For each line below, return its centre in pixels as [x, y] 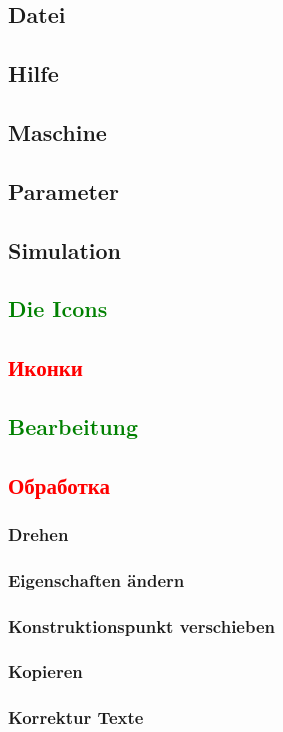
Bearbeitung [73, 425]
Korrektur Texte [76, 717]
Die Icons [58, 308]
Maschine [57, 131]
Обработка [59, 484]
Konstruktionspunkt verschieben [142, 625]
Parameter [63, 190]
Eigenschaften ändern [96, 579]
